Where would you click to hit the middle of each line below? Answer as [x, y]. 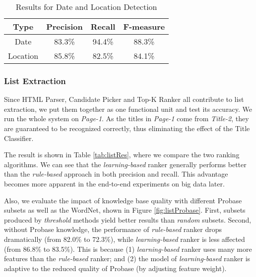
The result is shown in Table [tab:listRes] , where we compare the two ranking [122, 155]
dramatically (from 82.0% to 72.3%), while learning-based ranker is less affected [125, 239]
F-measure [144, 26]
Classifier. [19, 138]
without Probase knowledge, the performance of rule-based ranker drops [113, 229]
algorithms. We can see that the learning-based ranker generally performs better [125, 164]
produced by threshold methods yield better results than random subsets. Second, [128, 219]
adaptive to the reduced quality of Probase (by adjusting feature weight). [115, 268]
